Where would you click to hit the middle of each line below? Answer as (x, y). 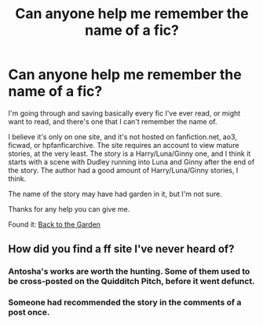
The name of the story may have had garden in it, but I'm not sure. (115, 194)
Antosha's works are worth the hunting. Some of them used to (129, 271)
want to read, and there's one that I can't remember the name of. (113, 121)
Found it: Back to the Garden (54, 224)
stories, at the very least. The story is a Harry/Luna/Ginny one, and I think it (130, 153)
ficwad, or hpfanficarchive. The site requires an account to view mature (124, 145)
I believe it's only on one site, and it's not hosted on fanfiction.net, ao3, (122, 137)
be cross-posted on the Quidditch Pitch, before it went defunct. (131, 282)
